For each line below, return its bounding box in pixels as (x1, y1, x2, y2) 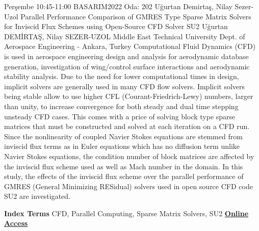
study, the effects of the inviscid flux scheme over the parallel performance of (4, 171, 244, 182)
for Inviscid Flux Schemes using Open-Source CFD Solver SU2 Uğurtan (4, 21, 228, 32)
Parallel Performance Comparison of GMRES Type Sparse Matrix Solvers (20, 11, 251, 21)
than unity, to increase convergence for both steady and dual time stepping (4, 100, 239, 111)
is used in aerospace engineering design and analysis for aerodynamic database (4, 50, 249, 61)
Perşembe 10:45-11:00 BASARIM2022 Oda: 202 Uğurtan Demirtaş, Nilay (4, 1, 232, 11)
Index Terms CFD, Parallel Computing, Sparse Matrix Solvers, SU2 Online (4, 208, 249, 218)
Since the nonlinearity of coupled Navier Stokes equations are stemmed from (4, 131, 243, 141)
